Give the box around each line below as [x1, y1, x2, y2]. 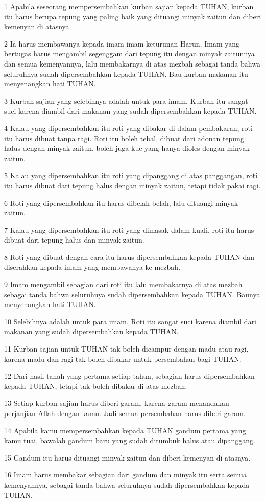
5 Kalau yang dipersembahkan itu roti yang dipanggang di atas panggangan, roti [4, 170, 258, 181]
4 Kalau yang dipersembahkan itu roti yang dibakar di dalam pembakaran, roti [4, 122, 253, 133]
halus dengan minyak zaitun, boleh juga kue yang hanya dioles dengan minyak [4, 143, 250, 154]
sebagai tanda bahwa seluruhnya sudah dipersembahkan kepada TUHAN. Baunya [4, 289, 260, 299]
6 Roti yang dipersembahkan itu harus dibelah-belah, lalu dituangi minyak [4, 197, 238, 208]
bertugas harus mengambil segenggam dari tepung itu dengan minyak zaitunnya [4, 48, 255, 59]
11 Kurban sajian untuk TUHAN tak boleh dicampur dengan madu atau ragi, [4, 343, 249, 354]
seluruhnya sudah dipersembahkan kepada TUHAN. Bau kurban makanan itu [4, 68, 248, 79]
